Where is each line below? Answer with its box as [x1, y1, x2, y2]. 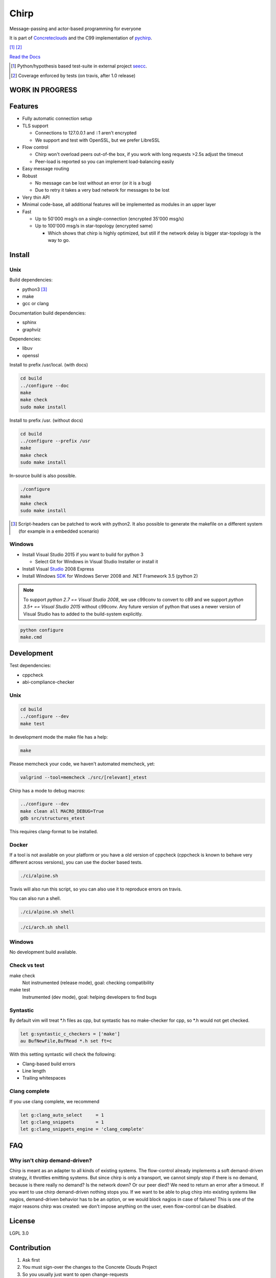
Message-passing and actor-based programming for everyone [9, 26, 142, 32]
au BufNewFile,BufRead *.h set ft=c [20, 1038, 112, 1044]
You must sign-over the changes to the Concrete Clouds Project [22, 1264, 157, 1270]
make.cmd [20, 634, 42, 640]
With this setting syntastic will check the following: [9, 1051, 116, 1058]
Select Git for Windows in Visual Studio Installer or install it [35, 559, 158, 565]
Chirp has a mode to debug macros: [9, 787, 85, 793]
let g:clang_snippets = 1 [20, 1119, 104, 1125]
